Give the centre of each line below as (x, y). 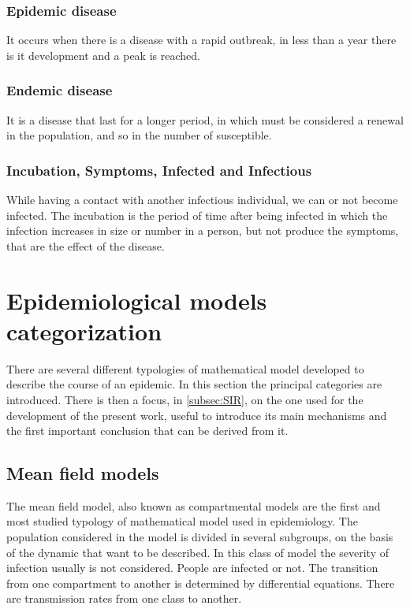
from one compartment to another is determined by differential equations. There (201, 583)
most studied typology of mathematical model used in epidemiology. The (182, 521)
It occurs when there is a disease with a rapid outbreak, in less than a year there (201, 40)
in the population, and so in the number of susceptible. (139, 135)
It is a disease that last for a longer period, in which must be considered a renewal (205, 119)
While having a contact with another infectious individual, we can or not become (202, 200)
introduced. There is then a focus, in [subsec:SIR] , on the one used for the (185, 399)
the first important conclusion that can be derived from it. (147, 431)
